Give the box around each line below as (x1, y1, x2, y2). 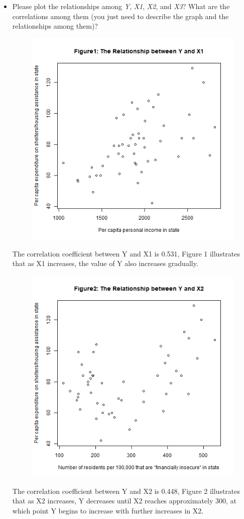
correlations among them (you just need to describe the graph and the (12, 11, 229, 21)
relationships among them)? (12, 21, 98, 31)
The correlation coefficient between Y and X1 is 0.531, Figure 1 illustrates (12, 248, 240, 258)
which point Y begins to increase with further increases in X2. (12, 505, 204, 515)
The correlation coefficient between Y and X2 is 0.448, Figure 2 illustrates (12, 485, 240, 496)
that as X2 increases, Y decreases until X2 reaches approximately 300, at (12, 495, 237, 506)
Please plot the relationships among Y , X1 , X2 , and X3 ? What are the (12, 1, 230, 11)
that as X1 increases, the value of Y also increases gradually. (12, 258, 198, 269)
